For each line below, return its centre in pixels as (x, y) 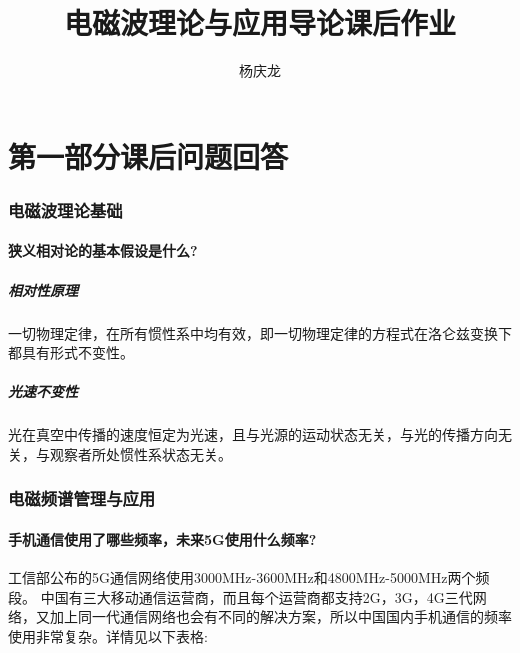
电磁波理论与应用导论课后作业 (259, 22)
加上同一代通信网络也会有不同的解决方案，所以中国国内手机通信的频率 (280, 616)
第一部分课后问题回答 (148, 155)
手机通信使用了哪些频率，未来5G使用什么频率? (162, 538)
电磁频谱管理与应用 (82, 498)
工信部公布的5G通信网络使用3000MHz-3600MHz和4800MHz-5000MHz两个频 (249, 577)
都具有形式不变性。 (71, 352)
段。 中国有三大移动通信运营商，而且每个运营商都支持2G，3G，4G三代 (240, 596)
